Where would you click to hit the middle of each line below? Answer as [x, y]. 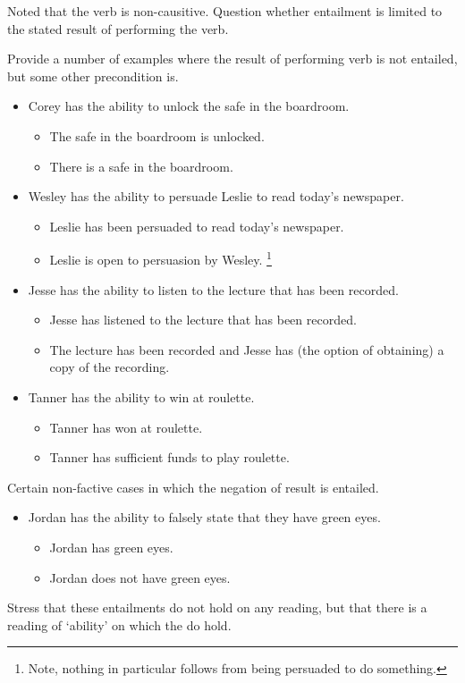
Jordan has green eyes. [111, 547]
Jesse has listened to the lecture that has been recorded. [203, 320]
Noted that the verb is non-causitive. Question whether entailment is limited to [225, 11]
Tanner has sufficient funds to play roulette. [169, 457]
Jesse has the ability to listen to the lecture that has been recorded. [213, 289]
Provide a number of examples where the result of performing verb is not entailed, [232, 59]
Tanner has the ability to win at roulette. [141, 396]
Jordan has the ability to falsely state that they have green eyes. [204, 517]
